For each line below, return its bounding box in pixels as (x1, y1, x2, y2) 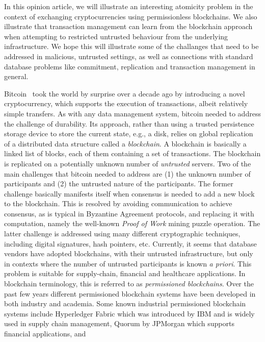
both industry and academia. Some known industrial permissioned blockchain (4, 298, 246, 309)
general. (4, 71, 29, 82)
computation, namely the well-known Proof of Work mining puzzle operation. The (4, 218, 260, 229)
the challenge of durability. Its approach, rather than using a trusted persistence (4, 118, 254, 129)
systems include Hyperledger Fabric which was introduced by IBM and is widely (4, 308, 255, 319)
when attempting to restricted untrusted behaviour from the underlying (4, 31, 228, 41)
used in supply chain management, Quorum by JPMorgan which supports (4, 318, 234, 329)
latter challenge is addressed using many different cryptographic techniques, (4, 228, 241, 239)
